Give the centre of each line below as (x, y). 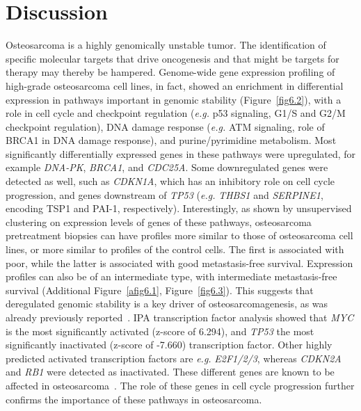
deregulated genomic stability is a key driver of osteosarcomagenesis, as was (167, 304)
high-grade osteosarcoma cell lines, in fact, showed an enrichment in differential (175, 85)
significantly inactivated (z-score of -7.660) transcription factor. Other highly (169, 345)
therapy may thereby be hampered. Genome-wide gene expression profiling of (170, 72)
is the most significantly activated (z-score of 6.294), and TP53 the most (160, 331)
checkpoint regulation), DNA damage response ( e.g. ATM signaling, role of (165, 126)
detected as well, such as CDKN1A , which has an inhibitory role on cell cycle (170, 181)
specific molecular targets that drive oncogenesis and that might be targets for (173, 58)
